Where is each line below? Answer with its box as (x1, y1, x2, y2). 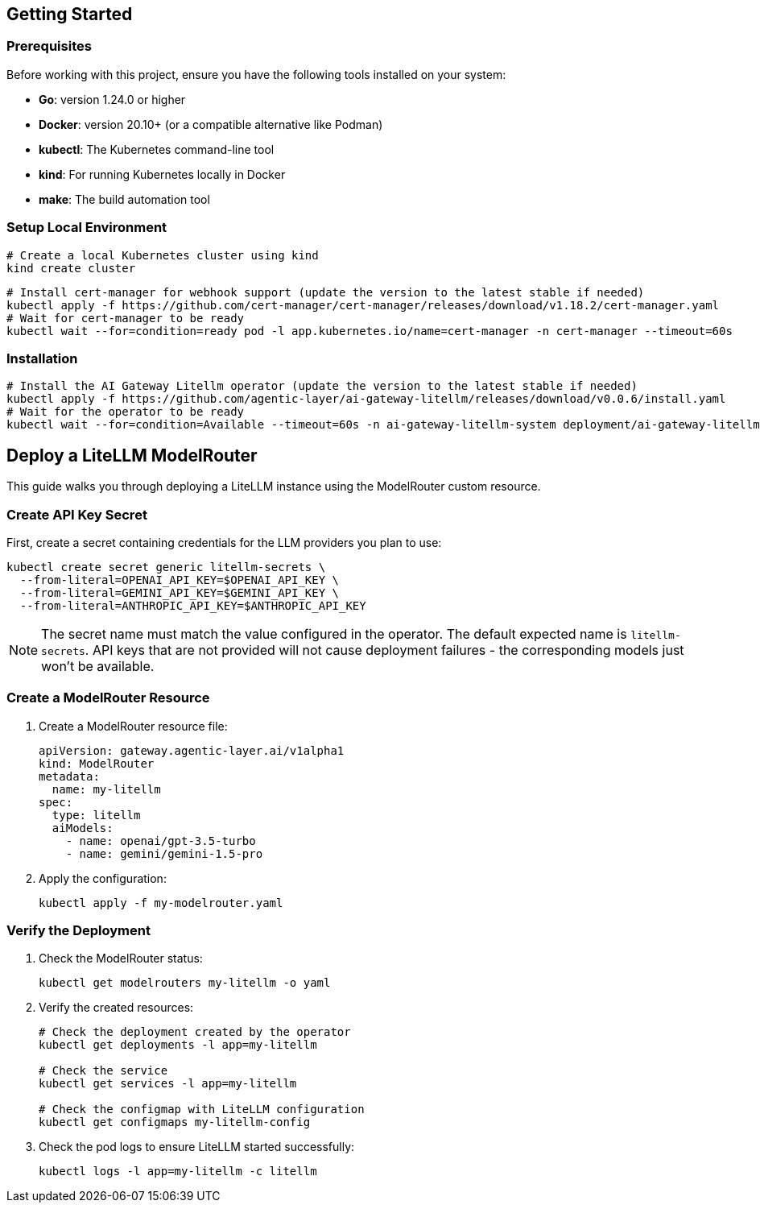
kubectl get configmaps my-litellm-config (39, 1116, 311, 1129)
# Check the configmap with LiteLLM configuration (39, 1103, 365, 1116)
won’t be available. (41, 657, 155, 674)
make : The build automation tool (39, 192, 210, 206)
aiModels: (52, 821, 114, 834)
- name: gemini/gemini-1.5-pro (65, 847, 263, 860)
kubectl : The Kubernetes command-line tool (39, 142, 275, 156)
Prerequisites (6, 38, 92, 55)
